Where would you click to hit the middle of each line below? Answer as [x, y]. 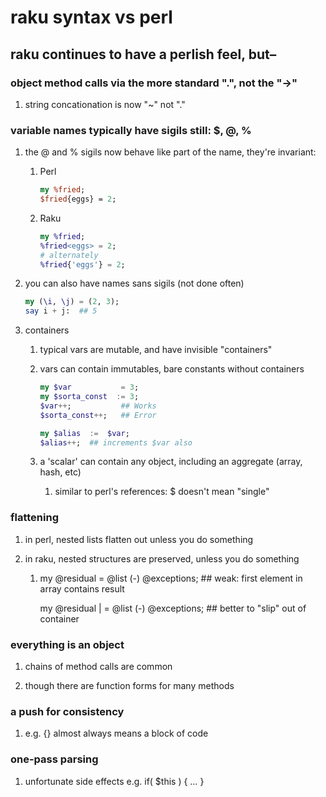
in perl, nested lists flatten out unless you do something [139, 539]
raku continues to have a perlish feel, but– [143, 54]
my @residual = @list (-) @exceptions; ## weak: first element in [171, 578]
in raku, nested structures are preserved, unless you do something [162, 558]
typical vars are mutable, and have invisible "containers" [156, 350]
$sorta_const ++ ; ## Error [98, 415]
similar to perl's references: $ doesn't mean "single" [162, 492]
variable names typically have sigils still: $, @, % [131, 130]
